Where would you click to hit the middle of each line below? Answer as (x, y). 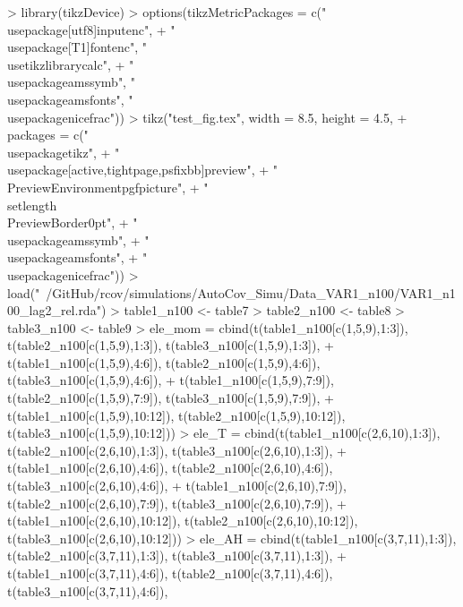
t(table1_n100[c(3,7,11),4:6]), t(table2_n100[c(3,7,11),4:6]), (170, 573)
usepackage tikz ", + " (64, 152)
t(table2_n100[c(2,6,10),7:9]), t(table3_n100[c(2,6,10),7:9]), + (177, 503)
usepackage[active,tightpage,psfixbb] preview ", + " (142, 170)
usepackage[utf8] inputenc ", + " (91, 29)
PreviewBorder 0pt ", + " (73, 222)
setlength (32, 205)
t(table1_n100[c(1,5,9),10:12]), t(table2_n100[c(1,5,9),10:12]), (176, 415)
